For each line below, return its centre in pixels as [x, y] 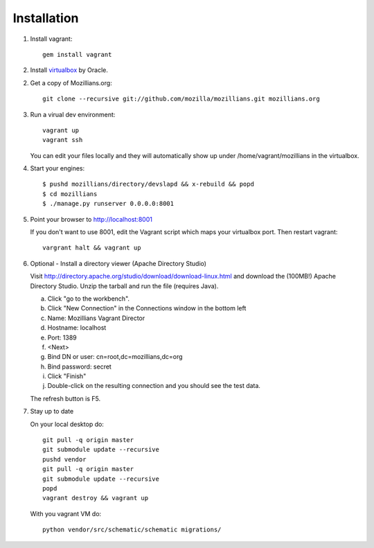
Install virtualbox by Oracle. [69, 70]
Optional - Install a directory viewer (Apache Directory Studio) [118, 263]
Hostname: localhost [77, 328]
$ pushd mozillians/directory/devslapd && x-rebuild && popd [148, 184]
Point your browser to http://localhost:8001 [91, 219]
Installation [46, 18]
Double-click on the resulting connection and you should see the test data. [154, 386]
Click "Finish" [67, 376]
